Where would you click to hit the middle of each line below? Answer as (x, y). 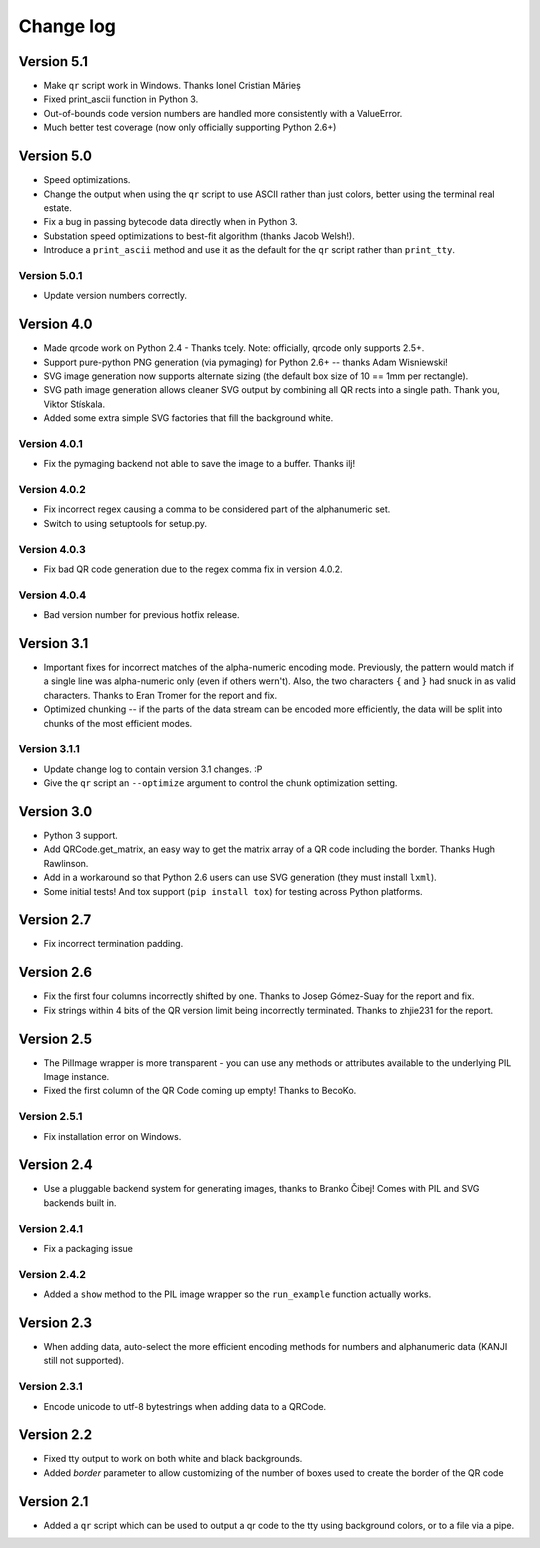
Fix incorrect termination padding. (113, 944)
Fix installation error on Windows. (112, 1136)
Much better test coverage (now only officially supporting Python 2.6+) (190, 127)
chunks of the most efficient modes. (118, 723)
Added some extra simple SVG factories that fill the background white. (188, 418)
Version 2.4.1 (51, 1228)
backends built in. (80, 1202)
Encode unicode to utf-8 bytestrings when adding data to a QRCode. (185, 1406)
